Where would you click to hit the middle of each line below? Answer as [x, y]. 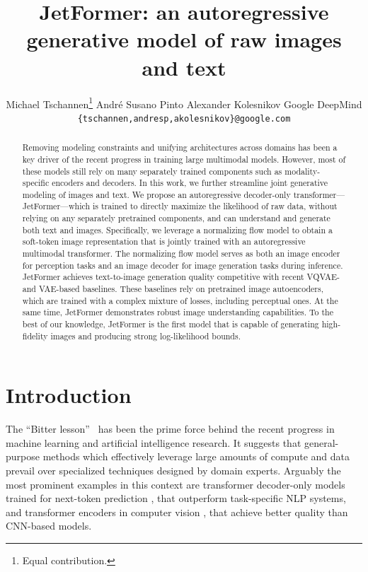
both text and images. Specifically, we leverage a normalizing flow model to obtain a [177, 229]
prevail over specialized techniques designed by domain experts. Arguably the [173, 471]
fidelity [35, 335]
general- [322, 442]
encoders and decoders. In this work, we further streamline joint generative [190, 183]
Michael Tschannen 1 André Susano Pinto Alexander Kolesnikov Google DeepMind [184, 103]
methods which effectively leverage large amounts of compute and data [196, 456]
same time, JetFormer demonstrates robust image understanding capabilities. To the [178, 312]
